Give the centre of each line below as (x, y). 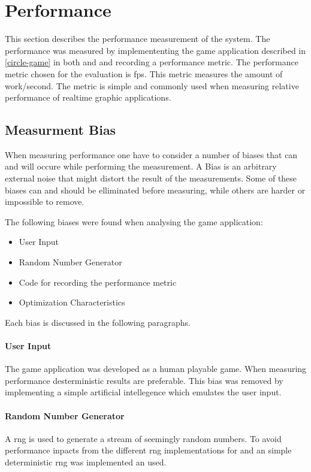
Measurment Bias (61, 130)
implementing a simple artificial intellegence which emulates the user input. (143, 392)
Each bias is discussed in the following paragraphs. (98, 322)
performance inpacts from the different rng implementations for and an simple (148, 450)
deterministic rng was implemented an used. (86, 462)
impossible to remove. (45, 202)
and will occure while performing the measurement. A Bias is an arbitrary (141, 166)
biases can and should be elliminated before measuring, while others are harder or (155, 190)
